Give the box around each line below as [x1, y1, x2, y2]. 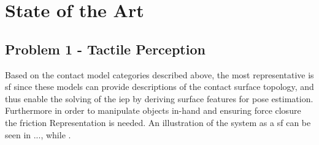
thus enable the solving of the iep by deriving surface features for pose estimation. [5, 92, 313, 105]
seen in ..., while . [5, 128, 71, 141]
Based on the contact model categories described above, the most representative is [5, 68, 314, 81]
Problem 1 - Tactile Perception [5, 39, 206, 58]
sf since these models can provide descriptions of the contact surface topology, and [5, 80, 314, 93]
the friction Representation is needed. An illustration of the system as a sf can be [5, 116, 311, 128]
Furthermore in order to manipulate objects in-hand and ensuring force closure [5, 104, 301, 117]
